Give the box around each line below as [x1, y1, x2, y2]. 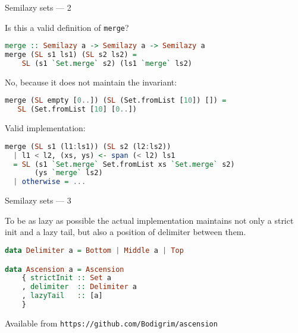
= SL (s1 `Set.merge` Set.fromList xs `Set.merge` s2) [13, 160, 235, 169]
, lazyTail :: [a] [21, 291, 103, 300]
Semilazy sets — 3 [5, 194, 71, 207]
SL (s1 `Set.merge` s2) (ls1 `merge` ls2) [21, 59, 193, 68]
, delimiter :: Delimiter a [21, 283, 137, 291]
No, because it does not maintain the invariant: [5, 75, 177, 88]
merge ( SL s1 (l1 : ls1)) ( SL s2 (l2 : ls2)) [5, 142, 171, 151]
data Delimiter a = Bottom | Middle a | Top [5, 246, 184, 255]
